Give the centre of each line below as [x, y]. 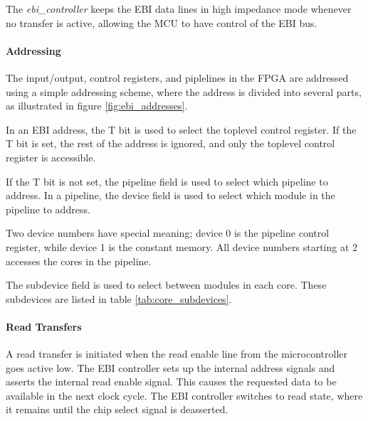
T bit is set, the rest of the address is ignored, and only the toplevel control [170, 143]
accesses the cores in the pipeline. [79, 261]
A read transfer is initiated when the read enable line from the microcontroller [177, 354]
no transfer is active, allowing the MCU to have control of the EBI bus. [162, 22]
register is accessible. [51, 157]
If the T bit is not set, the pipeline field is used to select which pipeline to [167, 181]
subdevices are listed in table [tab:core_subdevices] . [119, 298]
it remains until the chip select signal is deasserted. [117, 409]
